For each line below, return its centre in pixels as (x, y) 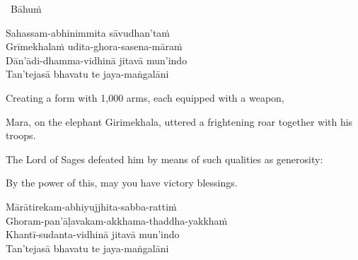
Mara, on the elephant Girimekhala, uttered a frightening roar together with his (179, 121)
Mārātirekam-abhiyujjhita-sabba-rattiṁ (91, 206)
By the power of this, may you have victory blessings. (122, 183)
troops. (21, 135)
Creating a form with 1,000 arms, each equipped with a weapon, (145, 97)
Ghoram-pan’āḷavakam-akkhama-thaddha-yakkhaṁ (117, 220)
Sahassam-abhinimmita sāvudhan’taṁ (88, 32)
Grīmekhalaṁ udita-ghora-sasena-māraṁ (94, 46)
